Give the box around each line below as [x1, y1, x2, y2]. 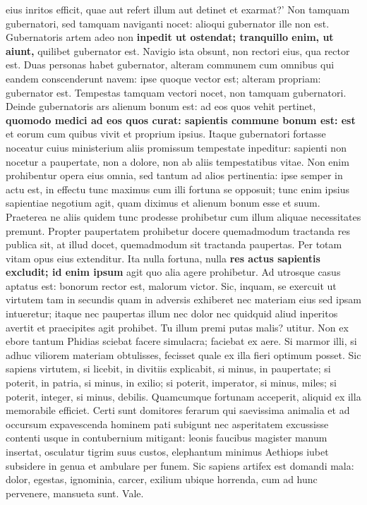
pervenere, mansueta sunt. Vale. [6, 485, 144, 500]
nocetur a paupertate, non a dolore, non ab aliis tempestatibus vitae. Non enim [6, 154, 349, 169]
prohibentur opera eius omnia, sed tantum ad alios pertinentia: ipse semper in [6, 168, 343, 183]
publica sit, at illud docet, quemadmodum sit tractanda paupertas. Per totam [6, 237, 342, 252]
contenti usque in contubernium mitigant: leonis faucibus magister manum [6, 430, 327, 445]
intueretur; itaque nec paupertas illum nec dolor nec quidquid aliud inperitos [6, 306, 338, 321]
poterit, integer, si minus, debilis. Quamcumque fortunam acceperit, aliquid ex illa [6, 389, 361, 403]
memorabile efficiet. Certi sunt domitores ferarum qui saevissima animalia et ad [6, 403, 350, 418]
